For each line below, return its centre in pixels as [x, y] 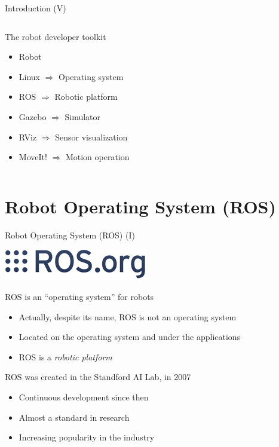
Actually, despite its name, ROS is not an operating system [128, 316]
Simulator [83, 116]
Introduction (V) [36, 8]
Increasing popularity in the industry [87, 437]
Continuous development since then [84, 397]
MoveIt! [33, 157]
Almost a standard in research [74, 417]
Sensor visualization [91, 137]
